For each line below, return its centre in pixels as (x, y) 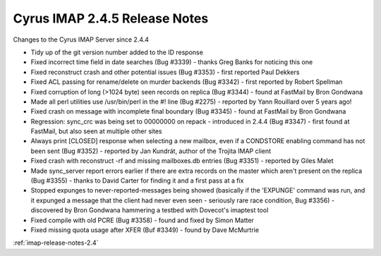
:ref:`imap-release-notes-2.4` (56, 243)
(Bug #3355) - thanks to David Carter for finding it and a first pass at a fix (137, 181)
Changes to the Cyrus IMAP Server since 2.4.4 (81, 39)
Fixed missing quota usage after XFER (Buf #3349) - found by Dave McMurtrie (145, 230)
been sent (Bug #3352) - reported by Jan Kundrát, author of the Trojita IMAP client (151, 151)
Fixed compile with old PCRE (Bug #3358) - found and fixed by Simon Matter (142, 220)
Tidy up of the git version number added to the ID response (117, 52)
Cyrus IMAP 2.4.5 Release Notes (111, 18)
